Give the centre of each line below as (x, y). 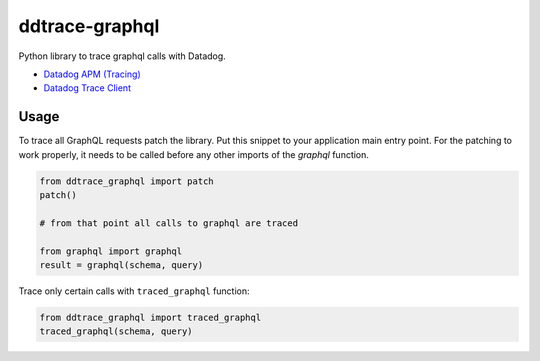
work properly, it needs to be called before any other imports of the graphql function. (194, 154)
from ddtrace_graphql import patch (126, 181)
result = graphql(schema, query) (121, 264)
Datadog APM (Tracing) (92, 74)
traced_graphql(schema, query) (116, 331)
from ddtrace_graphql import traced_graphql (150, 317)
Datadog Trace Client (87, 88)
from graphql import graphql (111, 251)
